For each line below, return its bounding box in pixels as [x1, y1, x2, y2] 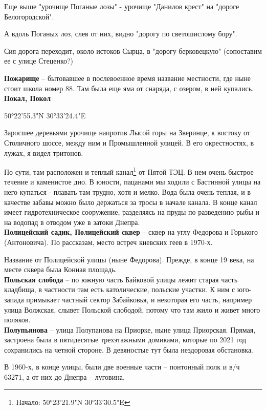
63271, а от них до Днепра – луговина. [4, 372, 125, 382]
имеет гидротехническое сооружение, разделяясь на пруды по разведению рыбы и [4, 207, 260, 217]
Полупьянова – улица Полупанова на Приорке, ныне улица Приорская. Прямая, [4, 324, 256, 335]
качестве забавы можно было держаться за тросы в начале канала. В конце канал [4, 196, 257, 207]
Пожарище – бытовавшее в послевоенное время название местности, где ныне [4, 72, 251, 83]
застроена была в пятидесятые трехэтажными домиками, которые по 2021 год [4, 334, 247, 345]
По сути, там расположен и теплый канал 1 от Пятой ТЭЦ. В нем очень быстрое [4, 165, 254, 177]
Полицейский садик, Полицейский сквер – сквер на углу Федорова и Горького [4, 227, 258, 237]
